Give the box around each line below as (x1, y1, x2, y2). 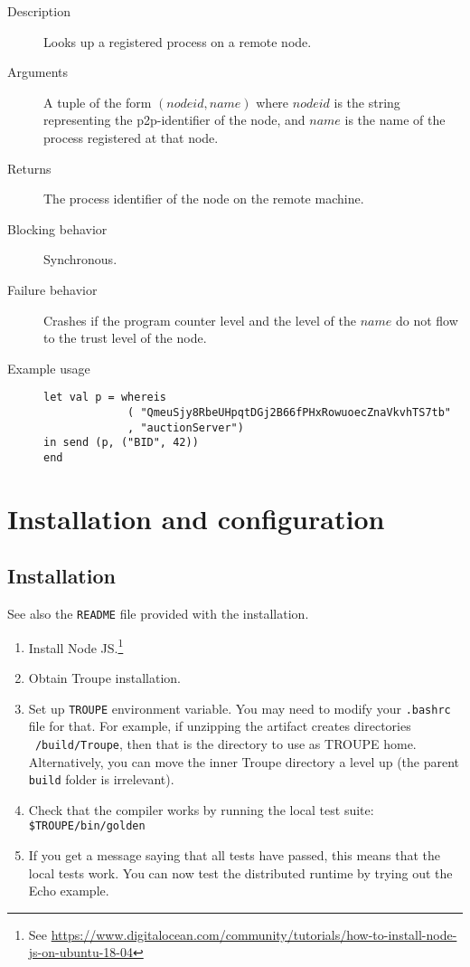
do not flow (395, 310, 458, 329)
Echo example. (28, 881, 109, 900)
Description (7, 2, 70, 20)
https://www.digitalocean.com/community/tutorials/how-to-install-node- (51, 924, 457, 943)
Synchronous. (43, 250, 117, 269)
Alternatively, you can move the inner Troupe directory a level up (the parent (28, 752, 460, 771)
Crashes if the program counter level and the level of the (43, 310, 357, 329)
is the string (334, 92, 400, 111)
